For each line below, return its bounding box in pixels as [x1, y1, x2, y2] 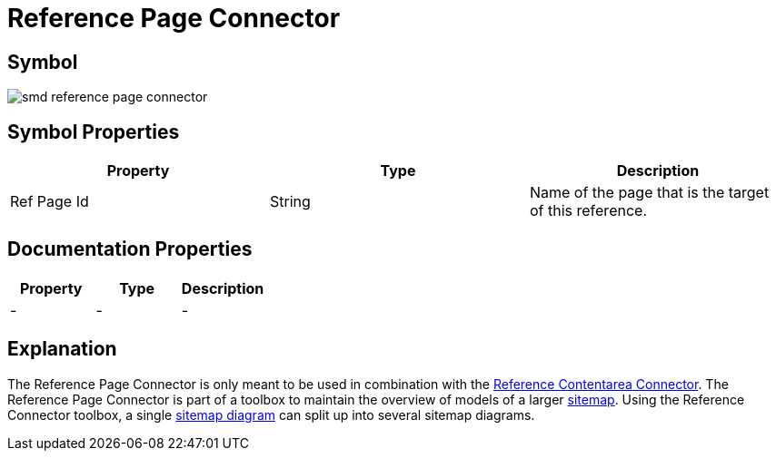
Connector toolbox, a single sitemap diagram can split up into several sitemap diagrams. [7, 406, 535, 423]
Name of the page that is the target [529, 183, 770, 202]
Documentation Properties [7, 238, 253, 261]
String [269, 192, 311, 211]
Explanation [7, 337, 117, 361]
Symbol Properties [7, 120, 180, 143]
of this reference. [529, 201, 647, 220]
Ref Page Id [10, 192, 89, 211]
